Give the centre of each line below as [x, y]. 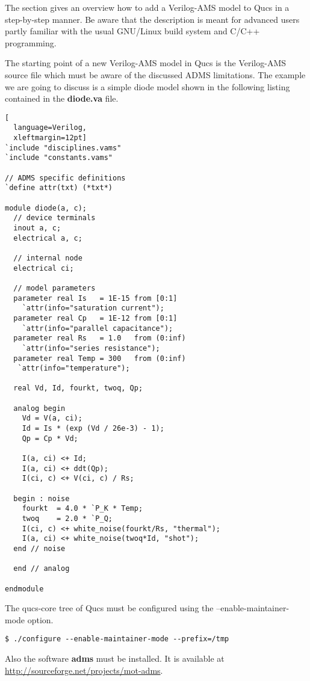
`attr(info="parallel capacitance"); [98, 328]
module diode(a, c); [46, 208]
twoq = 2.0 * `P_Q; [67, 519]
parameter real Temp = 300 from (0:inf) [100, 358]
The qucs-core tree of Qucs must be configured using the [109, 608]
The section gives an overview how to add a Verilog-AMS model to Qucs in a [147, 7]
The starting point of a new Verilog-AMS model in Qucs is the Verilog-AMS [146, 63]
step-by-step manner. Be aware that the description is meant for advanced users [152, 19]
